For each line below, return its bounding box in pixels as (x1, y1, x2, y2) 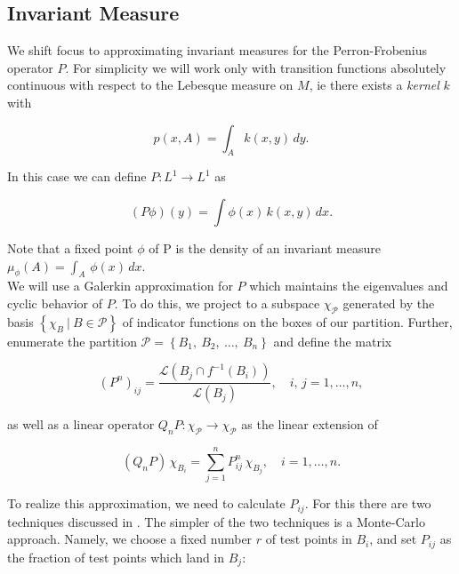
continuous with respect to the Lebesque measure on (7, 76, 294, 94)
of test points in (265, 530, 352, 548)
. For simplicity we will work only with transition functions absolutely (65, 58, 447, 76)
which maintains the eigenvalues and (249, 276, 448, 295)
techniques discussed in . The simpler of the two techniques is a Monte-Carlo (7, 512, 425, 530)
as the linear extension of (241, 415, 378, 434)
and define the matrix (273, 331, 392, 350)
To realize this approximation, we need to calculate (7, 494, 286, 513)
